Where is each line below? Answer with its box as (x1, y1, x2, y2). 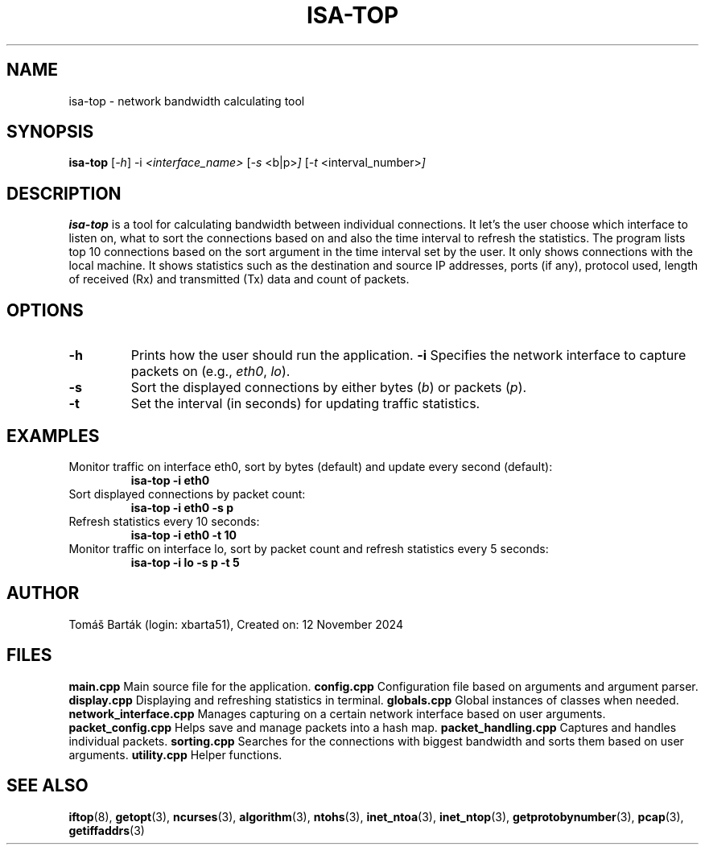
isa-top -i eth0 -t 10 (130, 527, 237, 542)
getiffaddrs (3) (68, 823, 145, 837)
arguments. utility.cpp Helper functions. (68, 747, 282, 762)
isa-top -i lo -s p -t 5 (130, 555, 240, 569)
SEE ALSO (6, 775, 89, 796)
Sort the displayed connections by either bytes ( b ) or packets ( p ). (130, 379, 527, 396)
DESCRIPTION (6, 183, 122, 204)
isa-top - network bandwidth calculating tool (68, 93, 305, 108)
